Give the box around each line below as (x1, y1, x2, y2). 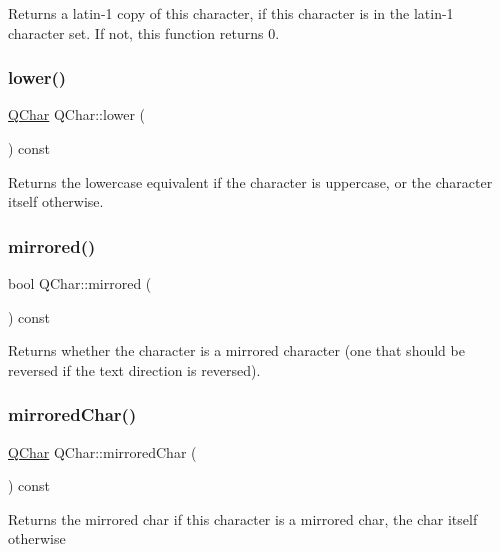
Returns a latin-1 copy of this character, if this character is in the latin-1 (8, 3, 454, 23)
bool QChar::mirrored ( (8, 273, 152, 293)
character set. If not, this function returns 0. (8, 22, 280, 43)
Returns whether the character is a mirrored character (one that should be (8, 340, 465, 361)
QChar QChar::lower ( (8, 104, 146, 125)
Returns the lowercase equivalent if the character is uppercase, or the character (8, 171, 493, 192)
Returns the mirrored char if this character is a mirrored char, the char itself (8, 508, 478, 529)
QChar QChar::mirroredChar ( (8, 441, 197, 462)
